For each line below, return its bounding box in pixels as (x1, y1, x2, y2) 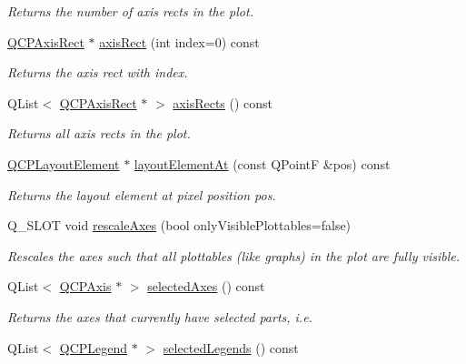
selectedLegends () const (163, 338, 299, 357)
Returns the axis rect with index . (7, 63, 188, 82)
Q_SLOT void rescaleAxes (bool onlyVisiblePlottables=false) (7, 216, 352, 235)
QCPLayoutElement (7, 154, 120, 173)
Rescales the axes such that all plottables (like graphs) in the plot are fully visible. (7, 246, 461, 265)
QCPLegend (59, 338, 128, 357)
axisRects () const (173, 93, 273, 112)
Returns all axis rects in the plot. (7, 124, 191, 143)
